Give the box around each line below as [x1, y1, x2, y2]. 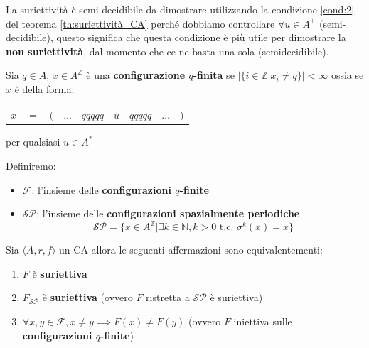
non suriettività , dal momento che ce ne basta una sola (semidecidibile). [6, 43, 329, 58]
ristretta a [146, 290, 190, 305]
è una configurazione [86, 67, 186, 82]
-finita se [193, 67, 235, 82]
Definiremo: [6, 158, 56, 173]
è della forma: [14, 81, 75, 96]
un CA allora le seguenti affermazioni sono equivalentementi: [59, 242, 323, 257]
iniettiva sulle [233, 314, 292, 329]
